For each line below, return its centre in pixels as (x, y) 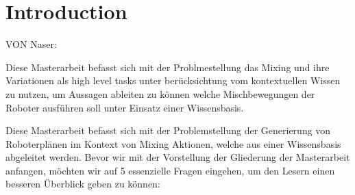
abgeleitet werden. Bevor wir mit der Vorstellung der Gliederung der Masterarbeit (178, 157)
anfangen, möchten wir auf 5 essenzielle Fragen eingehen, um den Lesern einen (170, 170)
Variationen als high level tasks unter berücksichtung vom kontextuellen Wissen (173, 80)
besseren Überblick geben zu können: (83, 184)
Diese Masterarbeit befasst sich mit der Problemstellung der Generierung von (168, 130)
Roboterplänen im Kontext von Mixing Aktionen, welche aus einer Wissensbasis (173, 143)
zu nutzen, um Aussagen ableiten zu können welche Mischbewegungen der (160, 93)
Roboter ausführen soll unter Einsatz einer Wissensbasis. (125, 107)
